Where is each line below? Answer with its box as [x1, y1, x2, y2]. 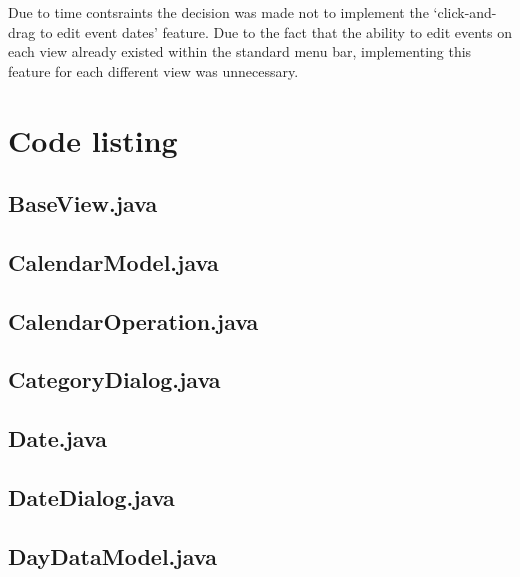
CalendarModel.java [8, 246, 219, 277]
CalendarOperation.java [8, 305, 259, 336]
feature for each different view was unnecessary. [8, 60, 299, 81]
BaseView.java [8, 188, 158, 219]
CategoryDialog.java [8, 364, 221, 395]
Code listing [8, 119, 178, 160]
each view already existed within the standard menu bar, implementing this [8, 41, 472, 62]
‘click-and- [433, 2, 497, 22]
